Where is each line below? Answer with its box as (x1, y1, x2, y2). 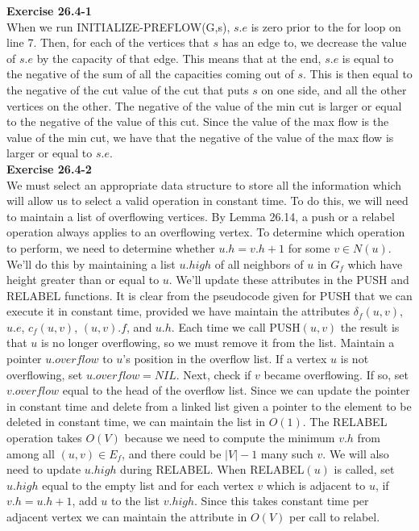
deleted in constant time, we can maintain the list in (6, 413, 265, 430)
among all (6, 445, 55, 462)
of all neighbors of (214, 255, 304, 272)
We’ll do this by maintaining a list (6, 255, 176, 272)
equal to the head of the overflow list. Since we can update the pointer (62, 382, 410, 399)
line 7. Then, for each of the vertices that (6, 34, 209, 51)
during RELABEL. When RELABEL (120, 461, 305, 478)
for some (288, 239, 330, 256)
